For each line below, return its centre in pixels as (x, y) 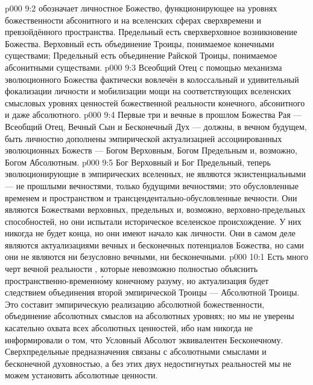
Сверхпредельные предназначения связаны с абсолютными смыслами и (136, 351)
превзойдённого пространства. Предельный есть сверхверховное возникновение (151, 32)
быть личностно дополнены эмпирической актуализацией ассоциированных (144, 138)
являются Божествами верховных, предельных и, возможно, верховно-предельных (155, 209)
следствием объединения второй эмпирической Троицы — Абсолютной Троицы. (152, 292)
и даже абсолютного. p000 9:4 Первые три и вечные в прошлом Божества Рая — (153, 115)
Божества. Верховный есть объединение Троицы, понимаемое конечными (140, 43)
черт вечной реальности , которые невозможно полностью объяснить (131, 269)
